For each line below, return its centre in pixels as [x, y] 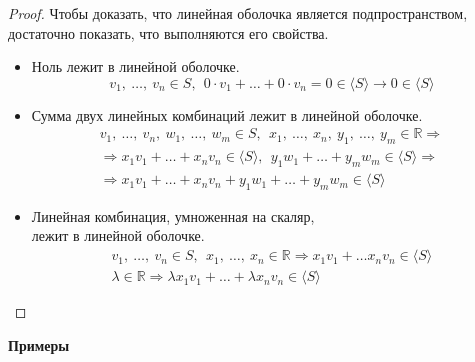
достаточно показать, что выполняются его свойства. [168, 32]
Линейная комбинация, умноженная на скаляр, [173, 215]
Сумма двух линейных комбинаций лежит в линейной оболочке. [227, 114]
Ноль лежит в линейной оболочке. [135, 66]
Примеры [39, 344]
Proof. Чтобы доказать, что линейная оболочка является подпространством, [238, 13]
